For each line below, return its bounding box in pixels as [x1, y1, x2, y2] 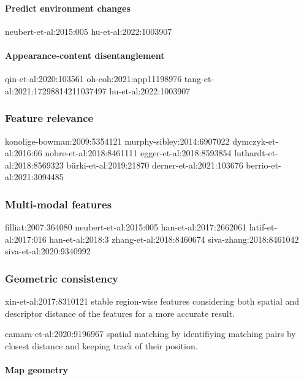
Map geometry [5, 363, 69, 376]
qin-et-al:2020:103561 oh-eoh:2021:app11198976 [5, 72, 182, 85]
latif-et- [249, 221, 278, 234]
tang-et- [184, 72, 215, 85]
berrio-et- [246, 158, 281, 171]
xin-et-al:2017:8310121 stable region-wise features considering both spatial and [5, 295, 300, 308]
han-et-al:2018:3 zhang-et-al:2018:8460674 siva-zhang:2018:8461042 [49, 232, 299, 245]
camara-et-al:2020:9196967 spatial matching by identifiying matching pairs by [5, 327, 296, 340]
